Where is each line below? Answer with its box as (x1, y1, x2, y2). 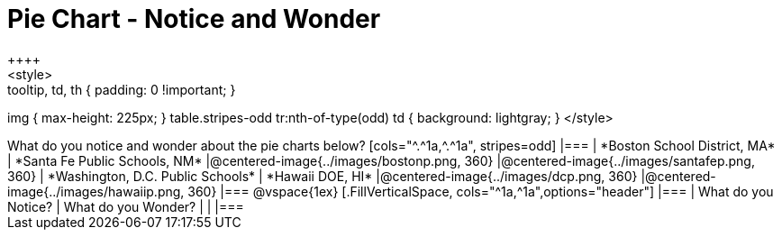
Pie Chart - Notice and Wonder (7, 4, 381, 34)
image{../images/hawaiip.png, (7, 183, 185, 199)
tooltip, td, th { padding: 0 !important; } (7, 81, 236, 97)
